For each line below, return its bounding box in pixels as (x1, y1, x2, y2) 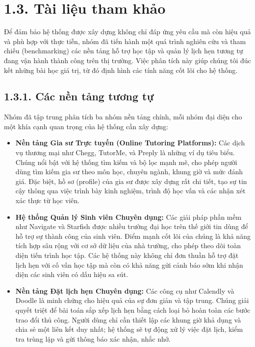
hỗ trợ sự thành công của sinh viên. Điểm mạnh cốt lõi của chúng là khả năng (15, 231, 251, 241)
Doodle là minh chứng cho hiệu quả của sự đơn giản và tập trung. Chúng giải (15, 295, 249, 305)
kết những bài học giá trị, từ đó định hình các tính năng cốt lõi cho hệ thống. (4, 65, 238, 75)
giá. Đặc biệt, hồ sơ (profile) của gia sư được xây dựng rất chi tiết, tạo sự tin (15, 176, 247, 186)
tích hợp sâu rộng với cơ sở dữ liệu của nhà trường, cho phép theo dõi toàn (15, 240, 241, 251)
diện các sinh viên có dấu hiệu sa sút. (15, 269, 128, 279)
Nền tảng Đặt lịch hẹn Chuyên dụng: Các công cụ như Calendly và (15, 285, 234, 296)
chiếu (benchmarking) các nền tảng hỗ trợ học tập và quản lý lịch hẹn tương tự (4, 46, 243, 56)
